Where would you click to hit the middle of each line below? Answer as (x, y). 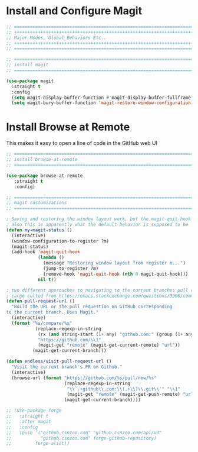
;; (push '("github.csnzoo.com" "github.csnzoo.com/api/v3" (84, 432)
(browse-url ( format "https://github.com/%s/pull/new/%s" (84, 378)
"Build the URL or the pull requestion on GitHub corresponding (92, 307)
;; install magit (27, 65)
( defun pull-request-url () (41, 301)
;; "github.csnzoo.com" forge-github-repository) (82, 438)
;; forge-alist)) (38, 444)
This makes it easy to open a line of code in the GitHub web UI (82, 143)
